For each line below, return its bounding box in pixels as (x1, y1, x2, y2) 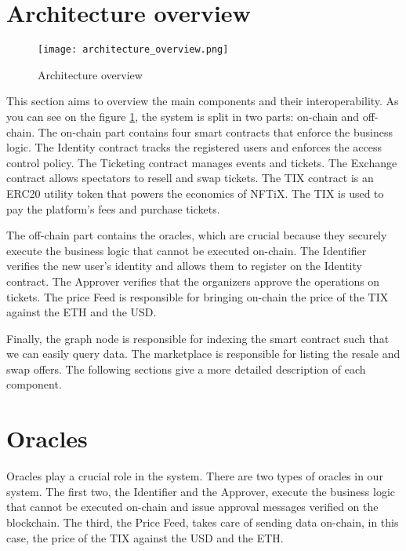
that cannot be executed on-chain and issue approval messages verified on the (6, 498, 379, 515)
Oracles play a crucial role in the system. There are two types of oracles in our (6, 468, 383, 484)
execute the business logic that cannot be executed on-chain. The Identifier (6, 242, 367, 258)
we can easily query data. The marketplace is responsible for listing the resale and (6, 345, 401, 362)
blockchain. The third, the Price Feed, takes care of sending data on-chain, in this (6, 513, 399, 530)
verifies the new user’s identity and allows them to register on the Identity (6, 257, 362, 274)
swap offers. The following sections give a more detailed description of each (6, 360, 366, 377)
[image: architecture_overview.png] (38, 44, 229, 56)
